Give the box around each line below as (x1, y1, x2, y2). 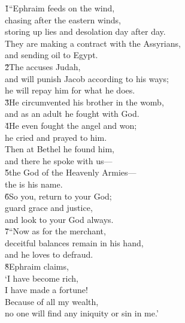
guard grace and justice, (5, 201, 93, 214)
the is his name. (5, 177, 63, 190)
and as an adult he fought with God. (5, 107, 139, 120)
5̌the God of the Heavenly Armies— (5, 166, 137, 179)
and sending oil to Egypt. (5, 49, 98, 61)
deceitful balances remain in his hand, (5, 236, 144, 249)
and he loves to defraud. (5, 248, 93, 261)
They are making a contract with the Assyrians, (5, 37, 181, 49)
